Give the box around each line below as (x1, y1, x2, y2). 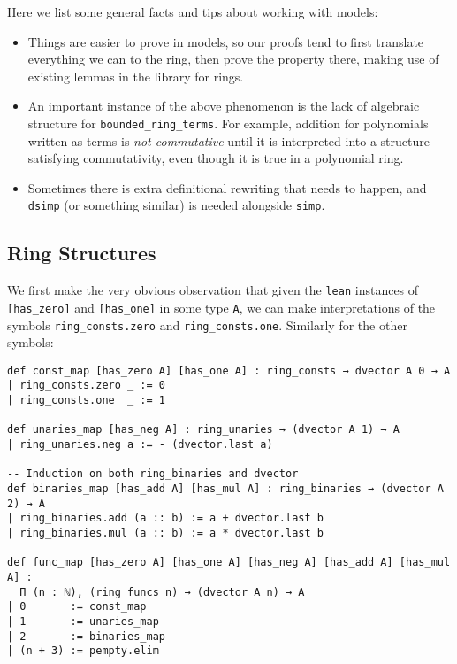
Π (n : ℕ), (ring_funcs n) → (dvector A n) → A (19, 585, 305, 598)
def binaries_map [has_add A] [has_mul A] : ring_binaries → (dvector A (7, 483, 444, 496)
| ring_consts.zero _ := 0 (7, 379, 165, 392)
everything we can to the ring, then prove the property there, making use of (27, 50, 439, 68)
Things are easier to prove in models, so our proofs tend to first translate (27, 32, 424, 50)
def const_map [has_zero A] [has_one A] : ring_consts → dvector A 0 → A (7, 364, 451, 377)
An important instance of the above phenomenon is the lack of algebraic (27, 97, 420, 115)
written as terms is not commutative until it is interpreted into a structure (27, 131, 430, 150)
